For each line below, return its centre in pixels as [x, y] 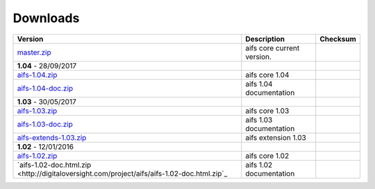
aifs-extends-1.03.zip [52, 137]
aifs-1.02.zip [37, 156]
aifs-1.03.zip [37, 111]
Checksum [338, 39]
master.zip [34, 52]
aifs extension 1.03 [276, 137]
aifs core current [273, 48]
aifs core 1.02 [267, 156]
